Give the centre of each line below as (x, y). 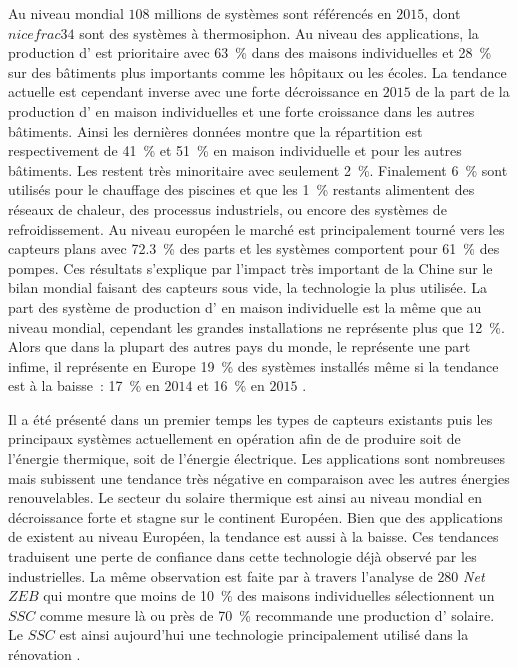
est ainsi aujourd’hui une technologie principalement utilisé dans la (264, 634)
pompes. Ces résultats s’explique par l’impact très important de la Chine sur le (250, 267)
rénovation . (44, 654)
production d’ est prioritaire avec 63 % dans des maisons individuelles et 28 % (250, 52)
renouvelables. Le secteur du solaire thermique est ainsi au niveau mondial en (245, 497)
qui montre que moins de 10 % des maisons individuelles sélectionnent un (269, 595)
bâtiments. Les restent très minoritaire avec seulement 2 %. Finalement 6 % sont (258, 169)
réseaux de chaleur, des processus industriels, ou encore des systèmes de (227, 208)
